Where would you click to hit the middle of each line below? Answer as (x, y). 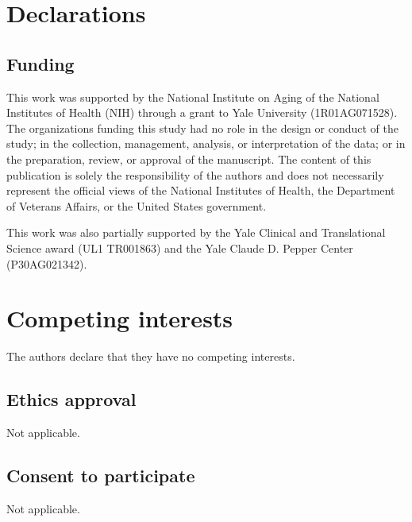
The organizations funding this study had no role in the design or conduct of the (202, 128)
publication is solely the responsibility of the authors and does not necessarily (195, 174)
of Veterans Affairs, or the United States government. (137, 205)
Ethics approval (71, 399)
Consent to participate (101, 476)
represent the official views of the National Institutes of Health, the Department (201, 190)
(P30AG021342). (47, 263)
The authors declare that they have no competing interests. (151, 356)
